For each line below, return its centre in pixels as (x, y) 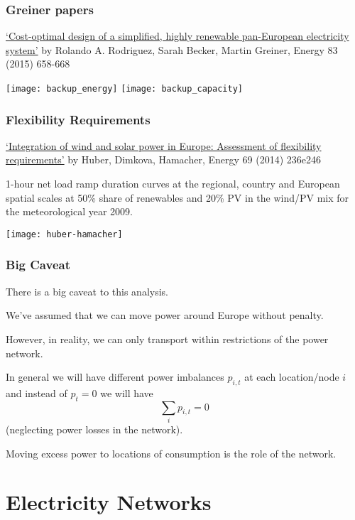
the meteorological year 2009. (69, 211)
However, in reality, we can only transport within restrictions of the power (167, 338)
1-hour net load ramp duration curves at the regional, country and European (173, 184)
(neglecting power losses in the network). (94, 429)
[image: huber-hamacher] (64, 234)
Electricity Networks (109, 502)
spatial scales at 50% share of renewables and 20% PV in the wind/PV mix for (177, 197)
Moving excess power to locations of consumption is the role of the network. (171, 453)
